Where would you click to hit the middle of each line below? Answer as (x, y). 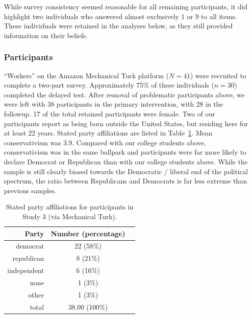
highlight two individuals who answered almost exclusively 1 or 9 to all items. (121, 16)
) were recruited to (218, 75)
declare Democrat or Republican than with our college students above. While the (126, 161)
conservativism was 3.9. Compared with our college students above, (105, 142)
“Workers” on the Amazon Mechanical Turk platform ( (87, 75)
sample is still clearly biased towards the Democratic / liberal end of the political (126, 171)
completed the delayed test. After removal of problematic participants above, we (125, 94)
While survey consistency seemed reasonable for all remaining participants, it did (126, 6)
